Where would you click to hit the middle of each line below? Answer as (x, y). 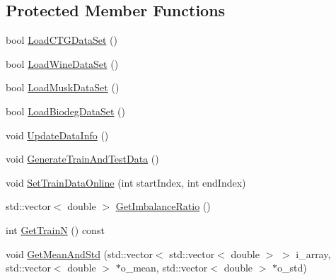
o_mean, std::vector (164, 268)
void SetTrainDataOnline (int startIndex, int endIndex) (126, 182)
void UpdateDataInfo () (57, 135)
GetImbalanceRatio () (163, 206)
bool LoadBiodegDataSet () (66, 111)
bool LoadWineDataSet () (62, 63)
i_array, (313, 253)
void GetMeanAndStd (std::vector (79, 253)
